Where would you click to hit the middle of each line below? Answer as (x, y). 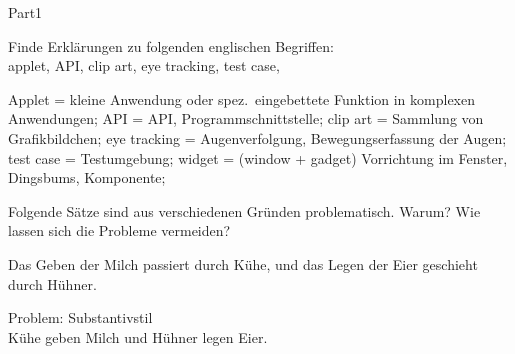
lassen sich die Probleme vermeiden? (119, 230)
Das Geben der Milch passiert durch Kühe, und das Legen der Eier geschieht (243, 263)
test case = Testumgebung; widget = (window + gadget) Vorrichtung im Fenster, (258, 157)
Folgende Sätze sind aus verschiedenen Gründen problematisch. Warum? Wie (244, 210)
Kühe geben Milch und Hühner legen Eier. (138, 336)
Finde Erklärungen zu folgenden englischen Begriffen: (171, 45)
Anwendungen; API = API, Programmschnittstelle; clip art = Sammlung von (246, 118)
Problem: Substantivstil (80, 317)
